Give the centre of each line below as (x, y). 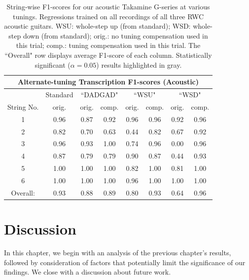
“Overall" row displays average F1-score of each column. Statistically (108, 55)
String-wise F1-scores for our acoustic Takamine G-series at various (108, 6)
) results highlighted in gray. (139, 64)
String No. (23, 106)
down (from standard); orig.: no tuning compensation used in (115, 35)
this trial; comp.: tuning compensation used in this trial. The (108, 45)
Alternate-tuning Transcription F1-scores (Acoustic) (108, 82)
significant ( (53, 64)
